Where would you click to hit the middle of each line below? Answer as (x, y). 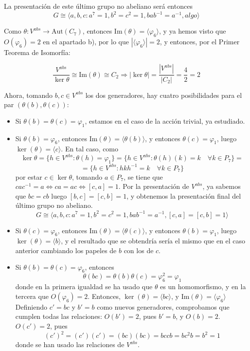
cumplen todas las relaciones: (59, 316)
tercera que (32, 296)
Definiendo (31, 306)
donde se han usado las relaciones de (70, 344)
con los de (139, 250)
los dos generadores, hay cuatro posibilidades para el (164, 95)
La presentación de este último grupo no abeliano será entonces (98, 6)
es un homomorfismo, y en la (203, 286)
